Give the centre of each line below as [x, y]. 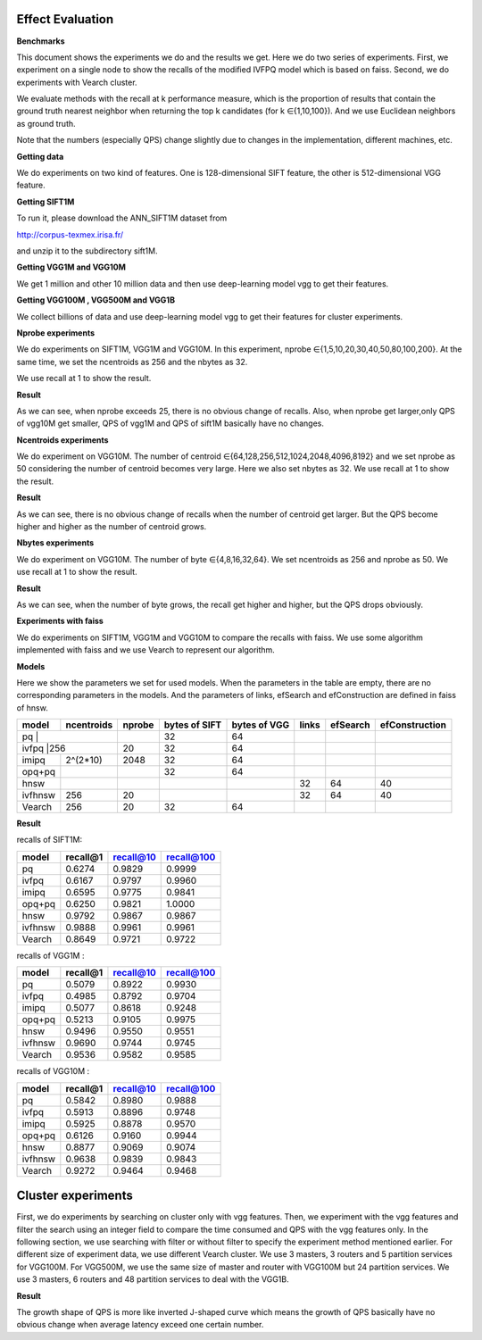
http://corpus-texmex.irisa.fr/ [70, 234]
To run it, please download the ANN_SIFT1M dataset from [122, 218]
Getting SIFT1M [46, 202]
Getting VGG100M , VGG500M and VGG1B [96, 300]
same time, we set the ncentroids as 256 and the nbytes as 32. [132, 362]
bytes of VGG [261, 725]
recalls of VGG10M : [53, 1071]
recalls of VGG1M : [50, 955]
